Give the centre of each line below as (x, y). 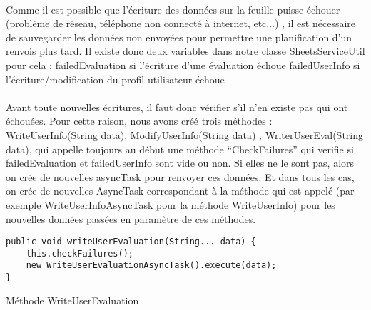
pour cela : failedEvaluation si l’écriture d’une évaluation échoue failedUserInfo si (183, 64)
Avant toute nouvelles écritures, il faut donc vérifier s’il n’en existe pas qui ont (177, 107)
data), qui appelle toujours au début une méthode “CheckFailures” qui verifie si (180, 149)
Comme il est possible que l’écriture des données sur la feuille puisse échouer (173, 9)
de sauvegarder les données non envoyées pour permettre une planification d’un (179, 37)
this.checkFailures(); (80, 253)
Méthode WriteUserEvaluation (72, 300)
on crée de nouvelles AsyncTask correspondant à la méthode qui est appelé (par (180, 191)
